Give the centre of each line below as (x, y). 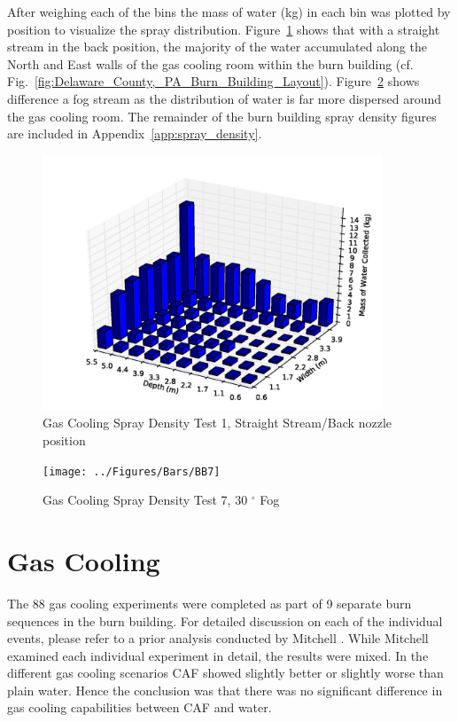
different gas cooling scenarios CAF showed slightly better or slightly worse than (225, 673)
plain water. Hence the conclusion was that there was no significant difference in (225, 690)
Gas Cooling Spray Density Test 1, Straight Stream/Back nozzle (217, 423)
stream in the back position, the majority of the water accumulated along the (217, 47)
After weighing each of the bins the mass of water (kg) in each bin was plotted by (229, 12)
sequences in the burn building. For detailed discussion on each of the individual (225, 620)
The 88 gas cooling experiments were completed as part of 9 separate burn (210, 603)
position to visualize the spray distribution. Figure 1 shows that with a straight (224, 29)
